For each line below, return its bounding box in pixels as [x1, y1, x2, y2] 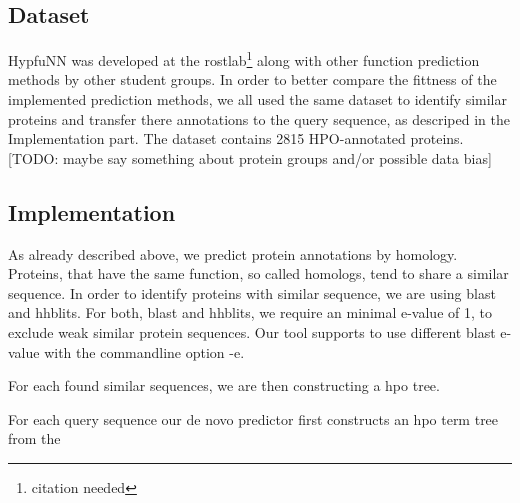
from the [8, 428, 61, 449]
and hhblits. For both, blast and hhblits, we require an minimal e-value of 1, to [8, 302, 492, 323]
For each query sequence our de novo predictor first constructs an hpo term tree [8, 408, 499, 429]
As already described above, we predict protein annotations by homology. [8, 243, 458, 264]
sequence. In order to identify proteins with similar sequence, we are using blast [8, 282, 496, 303]
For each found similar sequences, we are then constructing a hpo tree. [8, 375, 440, 396]
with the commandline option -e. [44, 341, 245, 362]
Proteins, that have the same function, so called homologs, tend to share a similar [8, 263, 509, 284]
